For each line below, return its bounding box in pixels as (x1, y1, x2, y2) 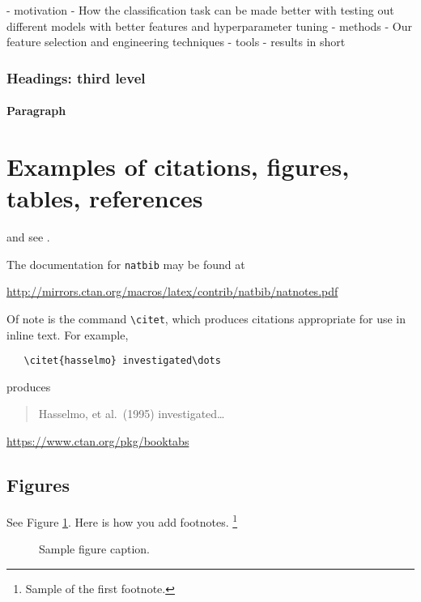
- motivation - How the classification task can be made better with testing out (6, 2, 394, 18)
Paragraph (6, 102, 66, 119)
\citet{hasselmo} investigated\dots (23, 355, 221, 367)
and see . (6, 228, 50, 245)
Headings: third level (6, 67, 146, 88)
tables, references (6, 181, 203, 215)
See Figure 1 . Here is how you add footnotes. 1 (6, 510, 238, 530)
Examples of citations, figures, (6, 150, 350, 182)
